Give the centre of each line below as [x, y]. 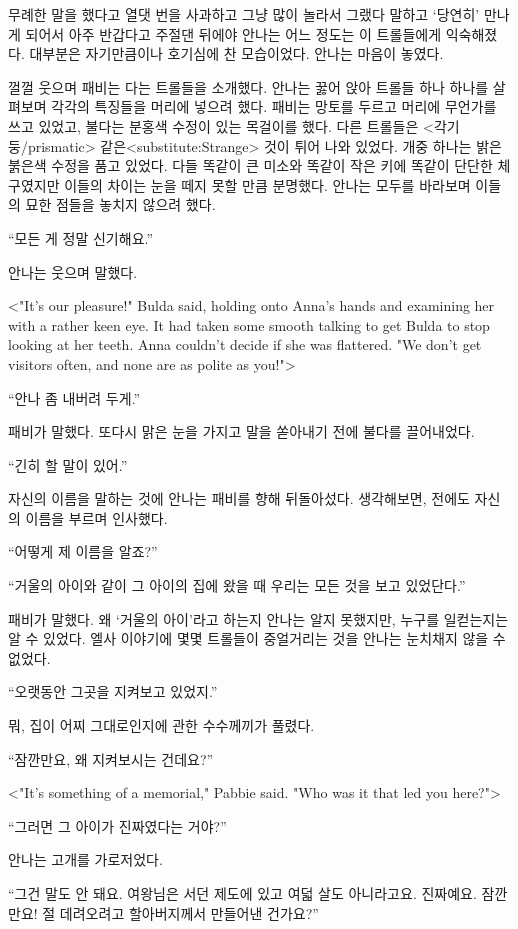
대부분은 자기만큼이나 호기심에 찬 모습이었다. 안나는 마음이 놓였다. [236, 53]
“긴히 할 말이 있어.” [68, 464]
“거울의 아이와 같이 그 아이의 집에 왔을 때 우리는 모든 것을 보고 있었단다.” [237, 585]
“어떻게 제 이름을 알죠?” [83, 551]
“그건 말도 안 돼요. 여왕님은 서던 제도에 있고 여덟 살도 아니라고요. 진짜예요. [242, 893]
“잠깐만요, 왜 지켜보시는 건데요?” [111, 758]
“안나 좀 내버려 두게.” [74, 397]
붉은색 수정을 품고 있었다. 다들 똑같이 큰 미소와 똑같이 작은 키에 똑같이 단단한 [250, 165]
